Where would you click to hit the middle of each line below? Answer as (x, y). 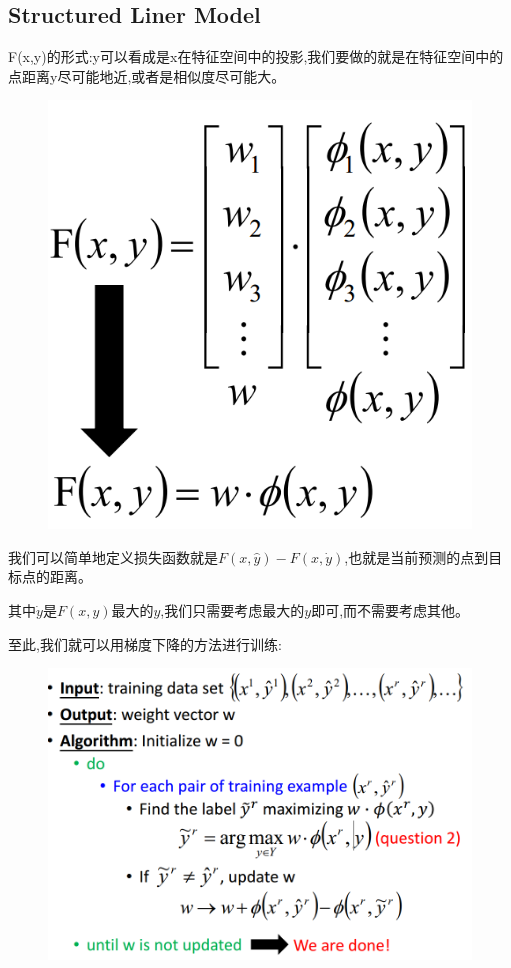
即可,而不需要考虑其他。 (390, 609)
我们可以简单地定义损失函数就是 (113, 556)
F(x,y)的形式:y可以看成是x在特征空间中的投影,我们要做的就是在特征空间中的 (256, 56)
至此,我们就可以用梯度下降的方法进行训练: (145, 643)
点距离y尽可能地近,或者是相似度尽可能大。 (147, 75)
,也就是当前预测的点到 (416, 556)
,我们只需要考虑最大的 (232, 609)
